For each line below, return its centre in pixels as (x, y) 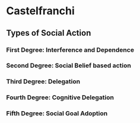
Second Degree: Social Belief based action (69, 65)
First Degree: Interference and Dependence (70, 50)
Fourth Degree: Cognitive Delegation (60, 97)
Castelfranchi (41, 11)
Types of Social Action (49, 33)
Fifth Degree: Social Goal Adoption (57, 113)
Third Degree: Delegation (43, 81)
